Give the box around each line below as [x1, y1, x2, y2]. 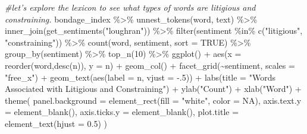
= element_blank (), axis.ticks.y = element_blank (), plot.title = [5, 106, 239, 118]
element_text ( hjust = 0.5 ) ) [5, 117, 108, 129]
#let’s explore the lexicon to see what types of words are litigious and [5, 1, 256, 13]
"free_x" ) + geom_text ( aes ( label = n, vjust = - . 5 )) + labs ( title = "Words [5, 71, 275, 83]
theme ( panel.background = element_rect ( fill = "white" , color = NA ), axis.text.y [5, 94, 302, 106]
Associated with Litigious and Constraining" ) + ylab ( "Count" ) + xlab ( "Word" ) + [5, 82, 302, 95]
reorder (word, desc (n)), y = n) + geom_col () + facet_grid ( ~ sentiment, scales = [5, 59, 295, 71]
